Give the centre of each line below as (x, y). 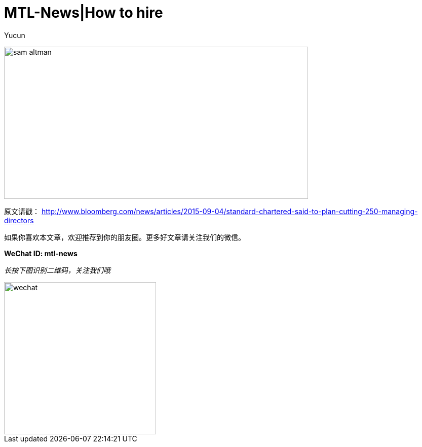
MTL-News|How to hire (84, 13)
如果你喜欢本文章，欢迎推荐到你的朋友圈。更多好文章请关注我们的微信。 (125, 237)
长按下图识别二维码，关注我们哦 (57, 270)
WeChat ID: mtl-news (41, 253)
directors (19, 220)
